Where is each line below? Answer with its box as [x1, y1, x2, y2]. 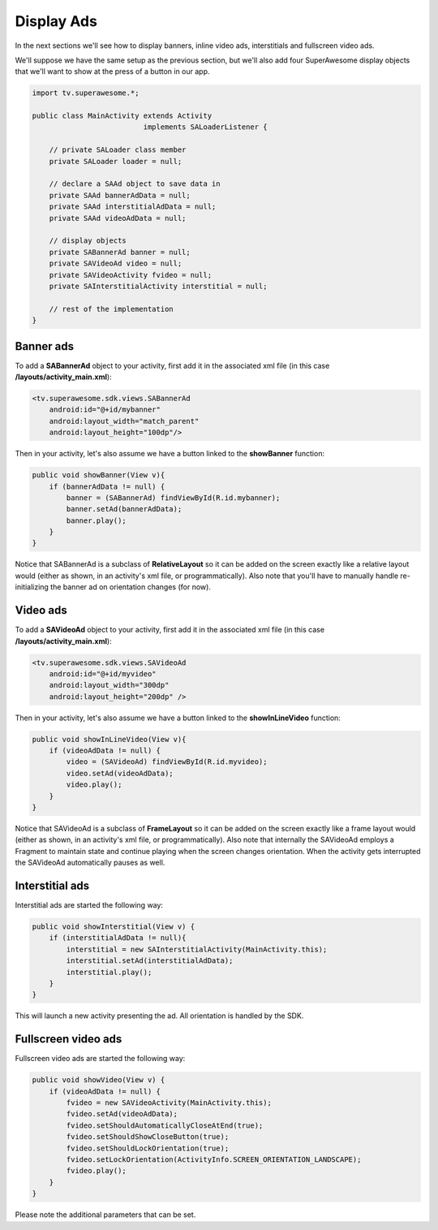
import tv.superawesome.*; [32, 88, 140, 97]
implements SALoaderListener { [143, 123, 268, 132]
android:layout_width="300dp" [49, 680, 170, 690]
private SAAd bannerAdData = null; [49, 191, 191, 200]
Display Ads [15, 12, 97, 30]
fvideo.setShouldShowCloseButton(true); [66, 1133, 230, 1142]
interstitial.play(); [66, 967, 152, 977]
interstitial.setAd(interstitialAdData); [66, 956, 234, 965]
